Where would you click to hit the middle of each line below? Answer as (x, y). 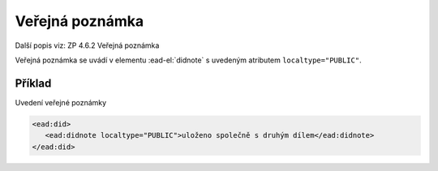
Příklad (33, 83)
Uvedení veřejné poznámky (61, 102)
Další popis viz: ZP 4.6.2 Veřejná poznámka (87, 45)
